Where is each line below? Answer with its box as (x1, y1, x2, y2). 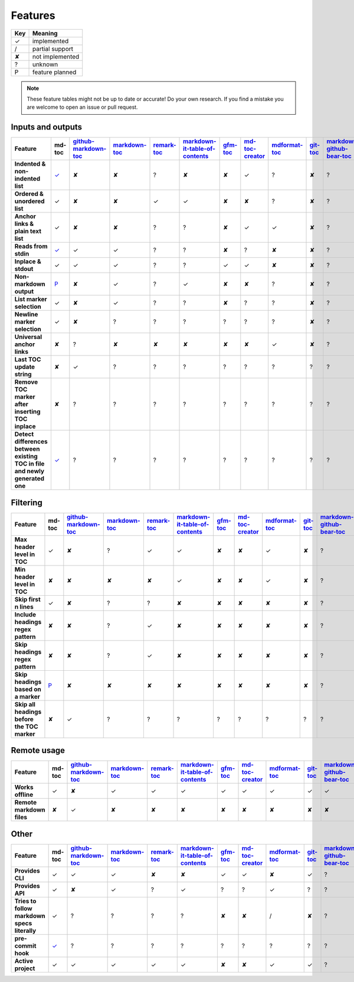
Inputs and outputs (11, 122, 83, 133)
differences (14, 438, 48, 446)
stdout (14, 265, 34, 273)
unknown (32, 60, 58, 68)
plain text (14, 227, 41, 235)
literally (14, 926, 37, 935)
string (14, 370, 32, 379)
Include (14, 610, 37, 618)
